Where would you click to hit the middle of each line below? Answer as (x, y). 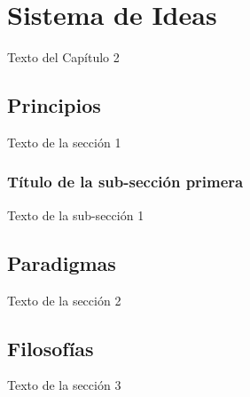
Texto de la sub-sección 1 (76, 214)
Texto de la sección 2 (64, 300)
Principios (54, 105)
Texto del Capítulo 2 (63, 57)
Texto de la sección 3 (64, 385)
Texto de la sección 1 (64, 142)
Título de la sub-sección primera (125, 182)
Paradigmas (62, 262)
